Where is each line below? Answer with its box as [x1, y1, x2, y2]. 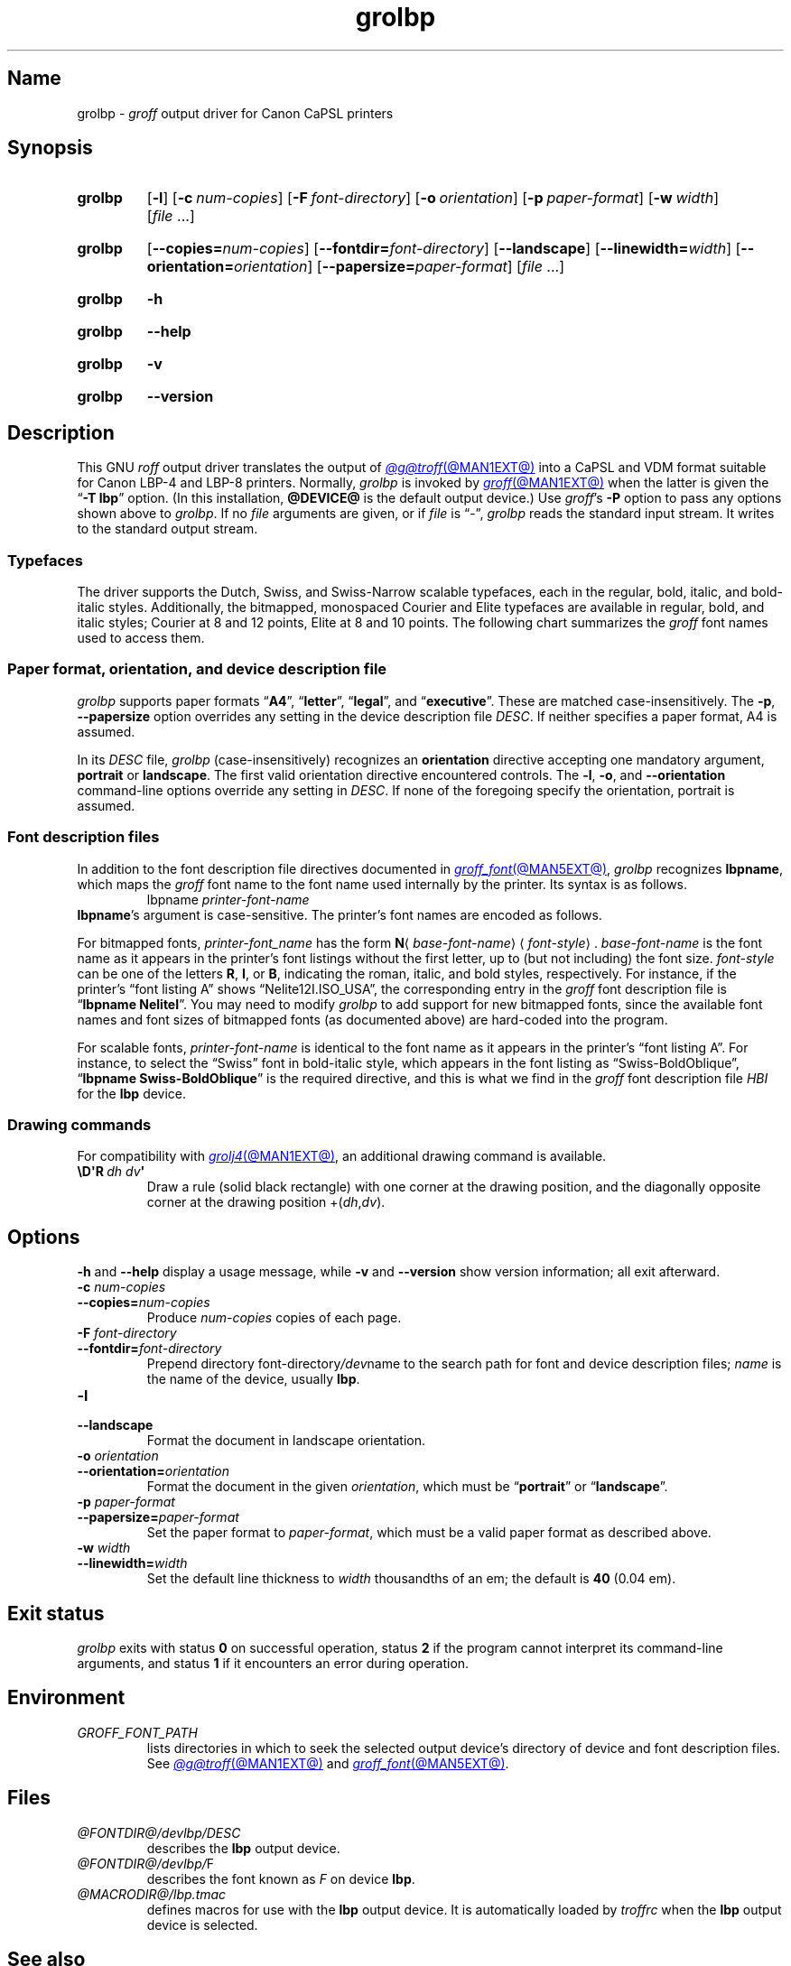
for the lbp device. [77, 1085, 187, 1101]
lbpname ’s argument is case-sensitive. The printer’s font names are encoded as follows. [77, 906, 602, 923]
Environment [7, 1686, 126, 1710]
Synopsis [7, 136, 93, 160]
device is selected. [146, 1916, 258, 1933]
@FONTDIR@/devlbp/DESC [77, 1824, 241, 1841]
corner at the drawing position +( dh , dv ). [146, 1194, 386, 1210]
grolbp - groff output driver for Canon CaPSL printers [77, 105, 394, 121]
